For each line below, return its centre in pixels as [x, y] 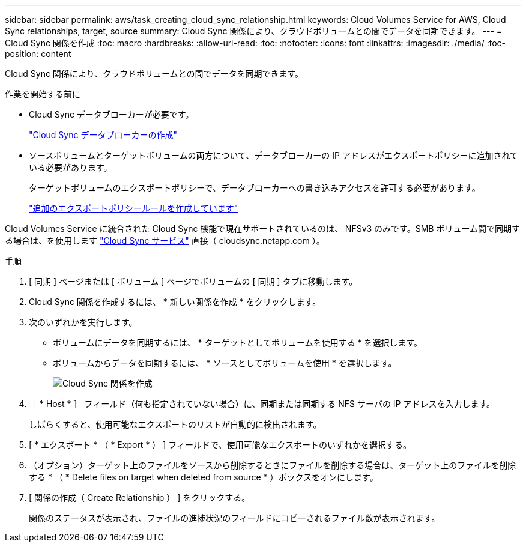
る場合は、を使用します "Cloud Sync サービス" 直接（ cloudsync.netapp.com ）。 [165, 240]
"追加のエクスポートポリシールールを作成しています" [134, 208]
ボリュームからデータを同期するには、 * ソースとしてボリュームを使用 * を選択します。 [225, 363]
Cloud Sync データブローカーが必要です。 [111, 114]
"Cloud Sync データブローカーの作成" [103, 135]
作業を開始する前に [43, 94]
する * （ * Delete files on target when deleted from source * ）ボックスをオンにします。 [204, 477]
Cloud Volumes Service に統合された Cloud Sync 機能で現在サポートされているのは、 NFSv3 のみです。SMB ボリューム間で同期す [263, 228]
